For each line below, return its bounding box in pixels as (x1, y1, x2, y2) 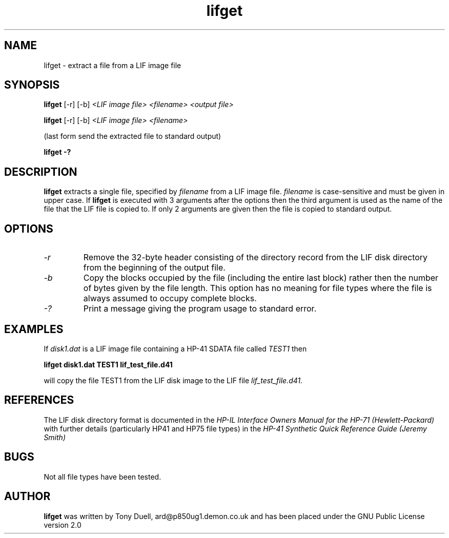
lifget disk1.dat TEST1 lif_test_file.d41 (44, 360, 173, 369)
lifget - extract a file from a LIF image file (44, 60, 181, 70)
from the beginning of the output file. (83, 262, 226, 273)
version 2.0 (44, 520, 81, 529)
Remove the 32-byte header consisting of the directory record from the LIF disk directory (83, 252, 428, 263)
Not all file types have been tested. (44, 472, 161, 481)
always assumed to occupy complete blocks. (83, 293, 257, 304)
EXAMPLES (4, 322, 64, 336)
